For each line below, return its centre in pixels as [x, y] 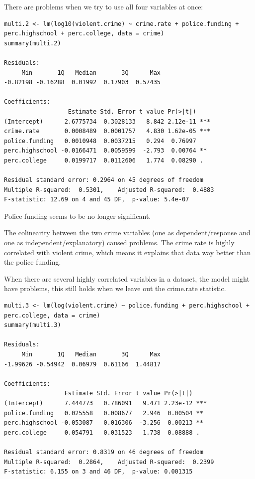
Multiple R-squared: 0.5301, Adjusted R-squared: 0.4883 [109, 190]
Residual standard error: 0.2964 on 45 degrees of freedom [104, 180]
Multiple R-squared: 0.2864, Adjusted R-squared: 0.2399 [109, 462]
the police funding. [33, 262]
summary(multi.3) [33, 325]
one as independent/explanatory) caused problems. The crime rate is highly [119, 242]
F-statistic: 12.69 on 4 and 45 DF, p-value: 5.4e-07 [97, 200]
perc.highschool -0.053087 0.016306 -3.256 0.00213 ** [104, 423]
